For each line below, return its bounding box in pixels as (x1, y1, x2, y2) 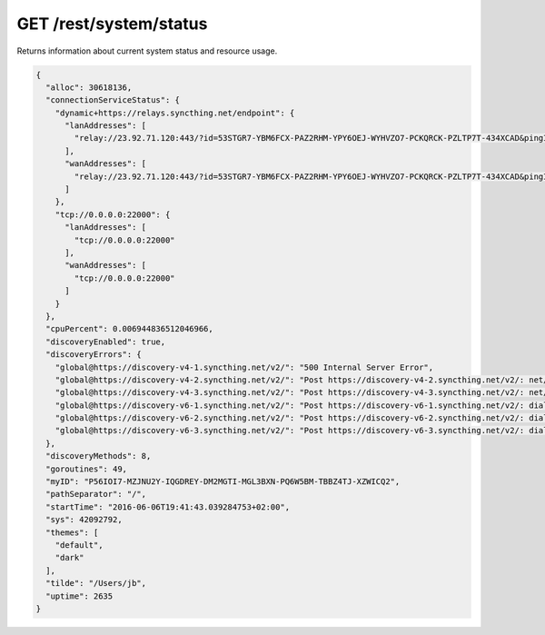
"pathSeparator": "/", (45, 489, 147, 500)
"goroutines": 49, (45, 463, 127, 474)
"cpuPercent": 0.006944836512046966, (45, 323, 213, 334)
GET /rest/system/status (16, 14, 208, 34)
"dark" (54, 552, 84, 563)
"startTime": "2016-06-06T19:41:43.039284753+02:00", (45, 501, 291, 512)
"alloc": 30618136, (45, 82, 133, 93)
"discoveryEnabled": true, (45, 336, 166, 347)
